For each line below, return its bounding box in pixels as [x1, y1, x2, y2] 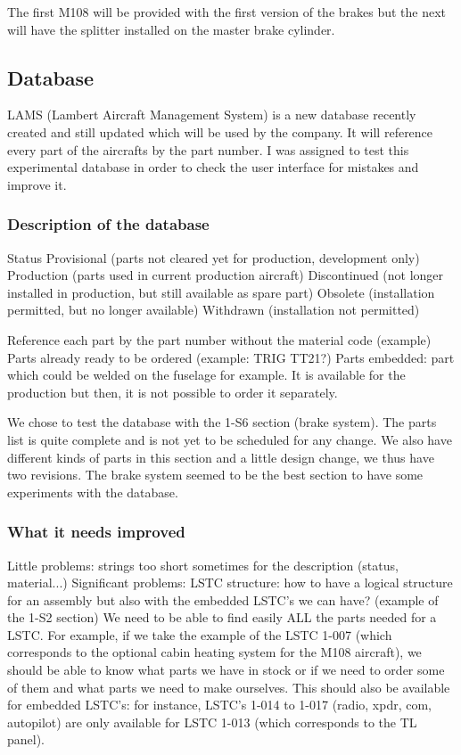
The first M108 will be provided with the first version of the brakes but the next [7, 3, 447, 21]
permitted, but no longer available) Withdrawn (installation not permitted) [7, 300, 420, 319]
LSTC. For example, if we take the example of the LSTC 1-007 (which [7, 625, 392, 644]
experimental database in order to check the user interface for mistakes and [7, 158, 419, 176]
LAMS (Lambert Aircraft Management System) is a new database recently [7, 105, 416, 124]
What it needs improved [7, 521, 185, 543]
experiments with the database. [7, 482, 178, 501]
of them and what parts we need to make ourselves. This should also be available [7, 677, 450, 696]
